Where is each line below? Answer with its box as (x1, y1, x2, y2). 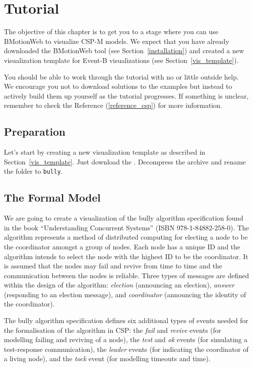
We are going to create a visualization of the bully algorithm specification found (4, 213, 243, 223)
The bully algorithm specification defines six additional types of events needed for (4, 315, 249, 326)
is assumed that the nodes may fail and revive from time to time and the (4, 261, 222, 271)
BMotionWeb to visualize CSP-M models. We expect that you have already (4, 36, 230, 46)
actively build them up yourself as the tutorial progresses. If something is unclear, (4, 90, 249, 101)
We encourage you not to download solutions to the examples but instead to (4, 81, 232, 91)
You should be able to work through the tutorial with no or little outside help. (4, 71, 239, 82)
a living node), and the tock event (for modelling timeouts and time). (4, 353, 211, 364)
